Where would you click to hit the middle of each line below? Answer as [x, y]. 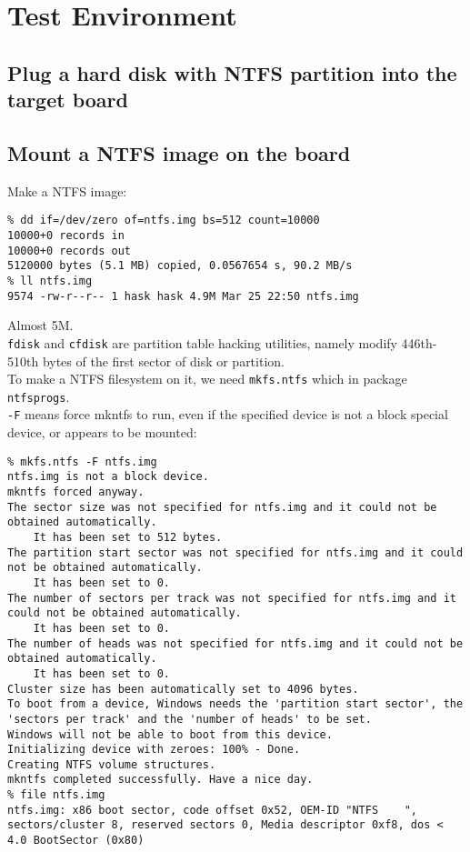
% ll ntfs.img [50, 281]
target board [68, 100]
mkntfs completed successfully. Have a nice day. [160, 780]
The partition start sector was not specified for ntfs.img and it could [235, 552]
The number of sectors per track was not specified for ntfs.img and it [232, 598]
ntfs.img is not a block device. [108, 477]
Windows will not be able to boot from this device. [170, 734]
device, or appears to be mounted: [102, 432]
